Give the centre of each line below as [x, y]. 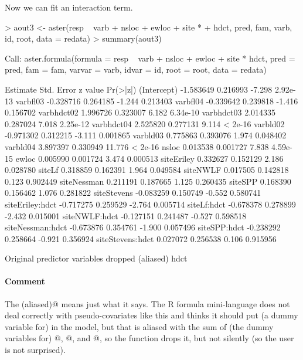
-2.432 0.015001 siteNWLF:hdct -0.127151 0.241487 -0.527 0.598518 [126, 215]
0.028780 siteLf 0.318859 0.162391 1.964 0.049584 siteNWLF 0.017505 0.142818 [147, 170]
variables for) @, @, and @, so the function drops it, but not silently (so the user [149, 338]
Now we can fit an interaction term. [69, 7]
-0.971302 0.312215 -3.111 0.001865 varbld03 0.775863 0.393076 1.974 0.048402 [146, 135]
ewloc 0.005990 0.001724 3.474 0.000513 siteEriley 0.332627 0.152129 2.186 [149, 158]
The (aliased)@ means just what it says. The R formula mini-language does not [147, 303]
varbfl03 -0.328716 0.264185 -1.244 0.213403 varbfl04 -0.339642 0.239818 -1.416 [157, 101]
